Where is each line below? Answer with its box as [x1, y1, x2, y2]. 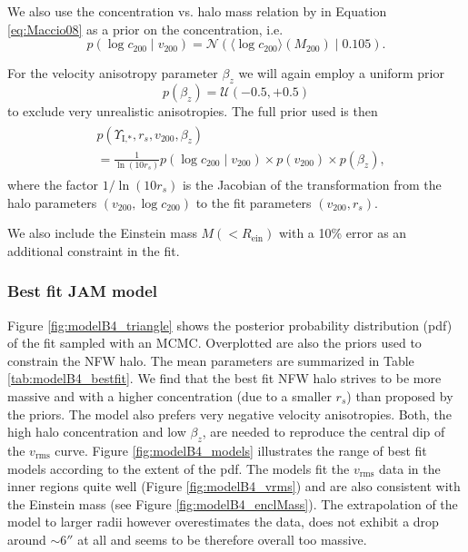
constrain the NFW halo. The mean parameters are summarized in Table [7, 350, 414, 370]
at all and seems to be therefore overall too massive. [77, 529, 367, 548]
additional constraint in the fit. [7, 241, 180, 260]
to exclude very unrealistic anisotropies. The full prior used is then [7, 101, 378, 120]
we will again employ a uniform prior [238, 64, 444, 83]
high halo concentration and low [7, 422, 186, 441]
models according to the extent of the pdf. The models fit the [7, 458, 350, 478]
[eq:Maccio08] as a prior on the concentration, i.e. [7, 19, 284, 38]
